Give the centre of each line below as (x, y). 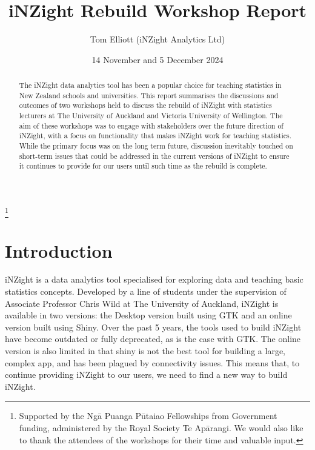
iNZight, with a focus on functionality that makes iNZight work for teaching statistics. (155, 136)
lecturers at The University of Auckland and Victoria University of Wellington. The (151, 116)
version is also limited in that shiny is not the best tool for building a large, (145, 351)
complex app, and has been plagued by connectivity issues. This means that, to (152, 362)
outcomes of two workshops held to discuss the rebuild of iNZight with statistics (145, 105)
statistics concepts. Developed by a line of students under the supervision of (146, 291)
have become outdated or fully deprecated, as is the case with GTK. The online (153, 339)
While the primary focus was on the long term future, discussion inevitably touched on (156, 146)
